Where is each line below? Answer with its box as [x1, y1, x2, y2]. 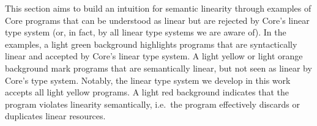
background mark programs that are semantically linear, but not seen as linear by [5, 61, 312, 74]
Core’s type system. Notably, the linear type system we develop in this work [5, 73, 291, 86]
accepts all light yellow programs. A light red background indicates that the [5, 86, 289, 98]
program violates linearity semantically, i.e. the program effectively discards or [5, 97, 300, 110]
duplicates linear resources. [5, 109, 106, 122]
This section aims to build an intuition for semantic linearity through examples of [5, 2, 311, 14]
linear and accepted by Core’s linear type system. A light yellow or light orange [5, 50, 303, 62]
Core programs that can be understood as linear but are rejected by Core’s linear [5, 13, 310, 26]
